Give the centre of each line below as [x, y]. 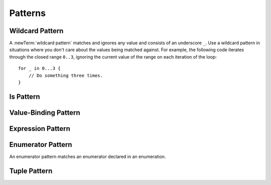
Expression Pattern [40, 129]
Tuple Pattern [31, 171]
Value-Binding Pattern [45, 113]
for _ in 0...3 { [39, 68]
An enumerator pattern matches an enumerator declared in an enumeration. [88, 156]
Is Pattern [25, 97]
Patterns [28, 13]
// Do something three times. [65, 75]
